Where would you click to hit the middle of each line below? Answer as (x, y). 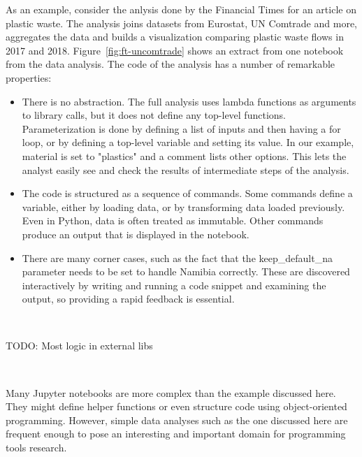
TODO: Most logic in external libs (79, 346)
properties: (29, 77)
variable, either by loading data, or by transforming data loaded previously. (183, 206)
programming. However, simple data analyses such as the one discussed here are (177, 420)
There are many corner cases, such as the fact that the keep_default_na (177, 257)
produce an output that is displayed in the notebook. (136, 234)
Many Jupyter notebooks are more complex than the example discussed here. (171, 392)
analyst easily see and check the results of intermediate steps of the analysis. (186, 169)
